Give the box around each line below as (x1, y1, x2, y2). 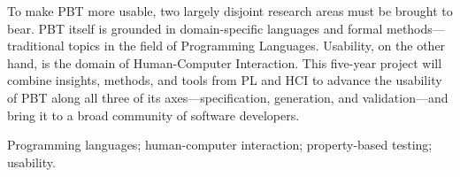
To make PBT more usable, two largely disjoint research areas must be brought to (7, 2, 453, 19)
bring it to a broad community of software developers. (7, 105, 300, 124)
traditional (7, 36, 65, 55)
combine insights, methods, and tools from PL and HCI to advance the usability (7, 71, 442, 89)
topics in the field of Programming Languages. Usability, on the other (68, 36, 446, 55)
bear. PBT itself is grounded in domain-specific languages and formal (7, 19, 383, 37)
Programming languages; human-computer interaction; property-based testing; (7, 135, 433, 154)
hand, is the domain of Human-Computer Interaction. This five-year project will (7, 53, 442, 72)
